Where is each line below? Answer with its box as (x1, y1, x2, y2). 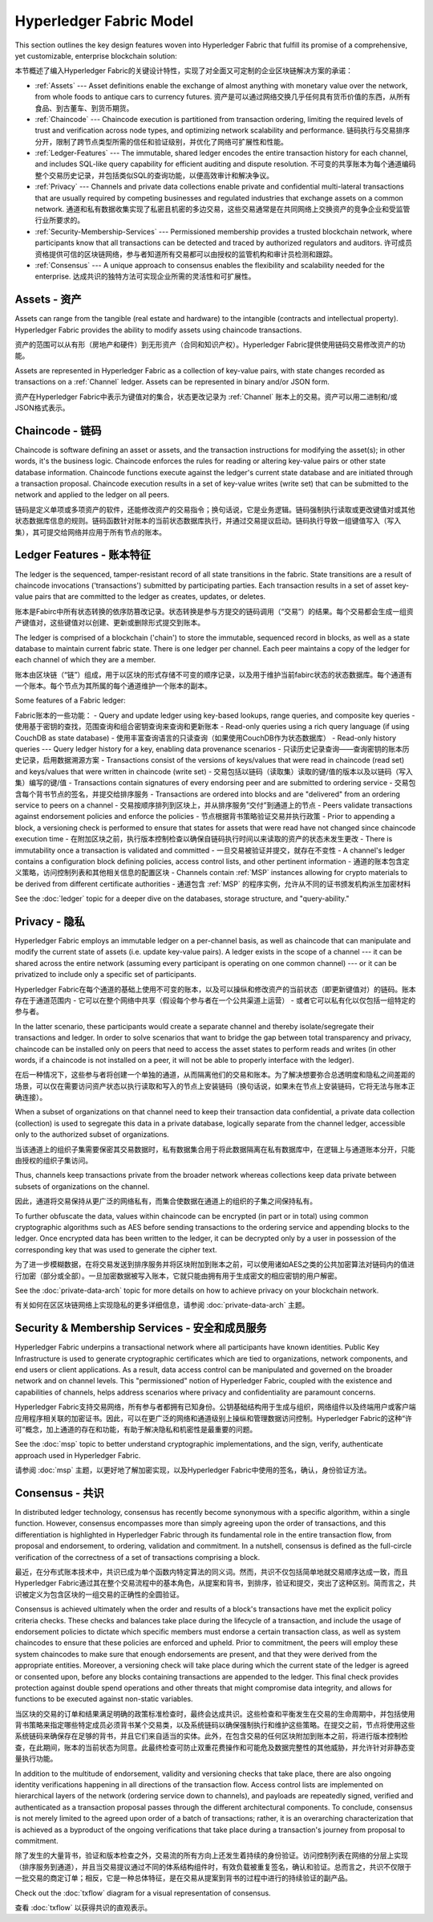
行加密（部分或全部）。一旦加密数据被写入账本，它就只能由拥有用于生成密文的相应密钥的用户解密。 (14, 1271, 342, 1281)
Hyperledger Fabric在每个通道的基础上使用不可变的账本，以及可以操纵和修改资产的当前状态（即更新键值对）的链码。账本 (14, 984, 416, 994)
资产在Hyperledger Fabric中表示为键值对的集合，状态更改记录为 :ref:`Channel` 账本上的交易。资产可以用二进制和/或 (14, 392, 398, 401)
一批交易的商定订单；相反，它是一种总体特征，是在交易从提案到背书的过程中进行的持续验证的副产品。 (14, 1873, 352, 1883)
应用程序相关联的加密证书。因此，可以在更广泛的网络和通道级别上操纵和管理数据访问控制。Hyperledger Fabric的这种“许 (14, 1413, 412, 1423)
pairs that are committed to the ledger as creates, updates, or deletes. (34, 592, 266, 601)
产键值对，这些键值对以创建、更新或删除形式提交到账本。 (14, 618, 204, 628)
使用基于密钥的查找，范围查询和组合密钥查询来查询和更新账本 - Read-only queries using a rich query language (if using (14, 722, 410, 731)
